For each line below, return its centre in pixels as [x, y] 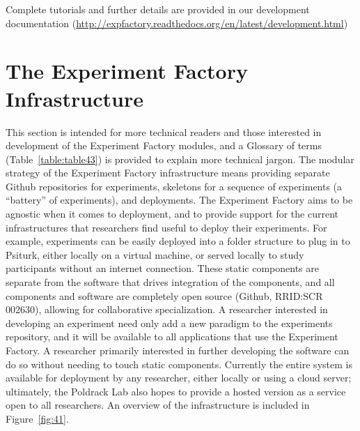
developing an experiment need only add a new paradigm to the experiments [169, 323]
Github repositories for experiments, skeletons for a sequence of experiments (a [174, 186]
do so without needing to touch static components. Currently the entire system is [179, 364]
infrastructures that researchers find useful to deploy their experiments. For [166, 227]
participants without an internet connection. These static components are [162, 268]
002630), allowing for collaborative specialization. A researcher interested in [167, 309]
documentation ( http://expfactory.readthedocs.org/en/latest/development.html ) [177, 23]
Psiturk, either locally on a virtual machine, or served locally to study [155, 254]
